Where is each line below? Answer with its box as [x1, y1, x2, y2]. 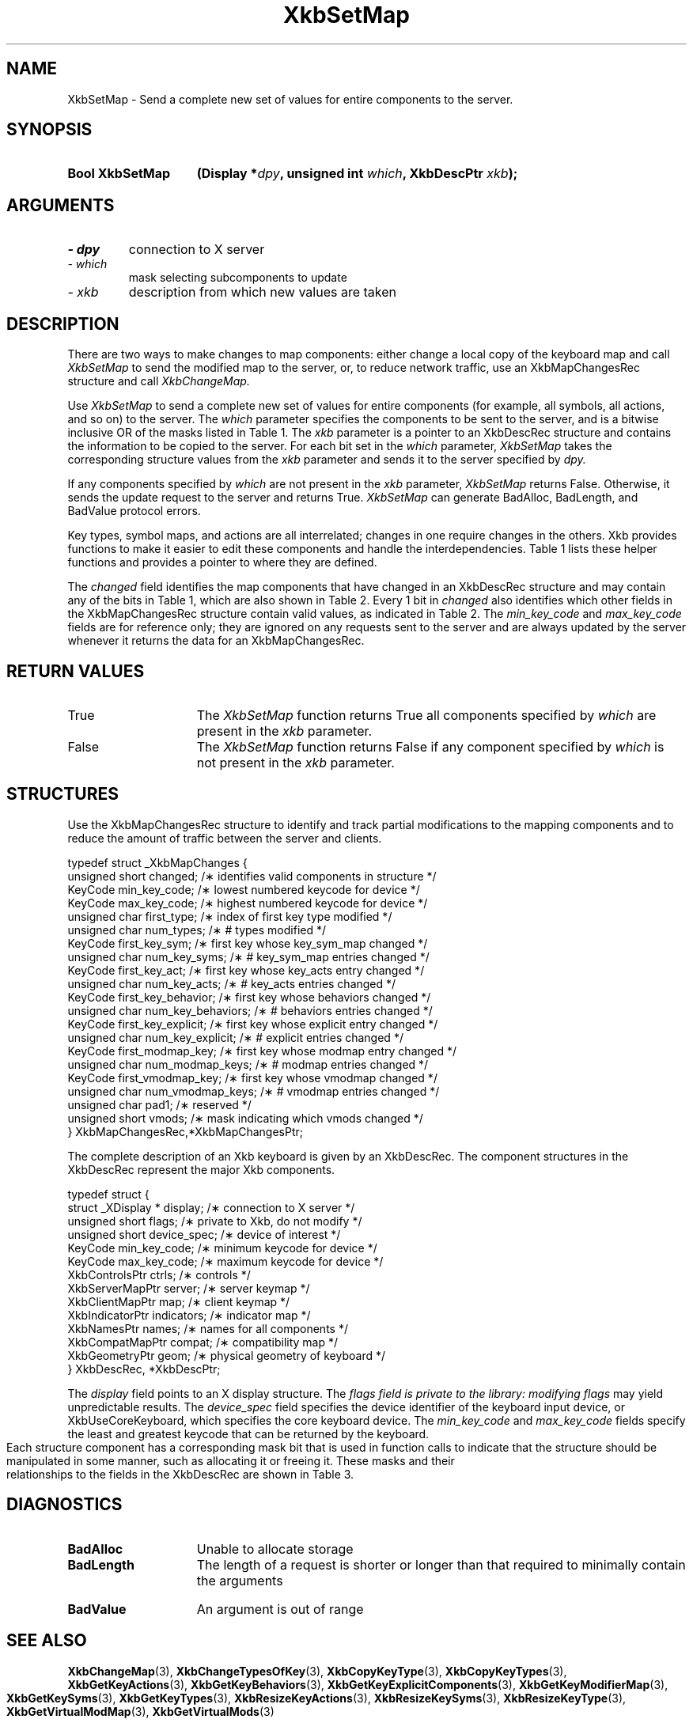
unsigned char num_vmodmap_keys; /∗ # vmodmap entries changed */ [67, 1084, 440, 1098]
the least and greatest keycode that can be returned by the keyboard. [67, 1426, 430, 1441]
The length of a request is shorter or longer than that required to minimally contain [196, 1556, 686, 1573]
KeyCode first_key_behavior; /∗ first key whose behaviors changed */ [67, 990, 431, 1004]
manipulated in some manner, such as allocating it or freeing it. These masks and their [6, 1453, 455, 1467]
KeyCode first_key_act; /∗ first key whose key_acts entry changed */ [67, 963, 425, 977]
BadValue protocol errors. [67, 504, 201, 518]
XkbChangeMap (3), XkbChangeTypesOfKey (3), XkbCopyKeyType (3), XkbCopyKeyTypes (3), [67, 1664, 567, 1678]
